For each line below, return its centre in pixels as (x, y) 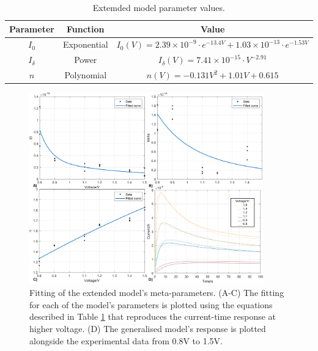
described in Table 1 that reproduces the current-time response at (153, 316)
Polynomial (86, 75)
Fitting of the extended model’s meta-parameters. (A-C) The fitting (157, 293)
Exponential (85, 44)
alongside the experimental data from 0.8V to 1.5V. (126, 340)
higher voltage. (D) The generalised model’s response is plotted (148, 328)
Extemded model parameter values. (159, 7)
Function (85, 28)
